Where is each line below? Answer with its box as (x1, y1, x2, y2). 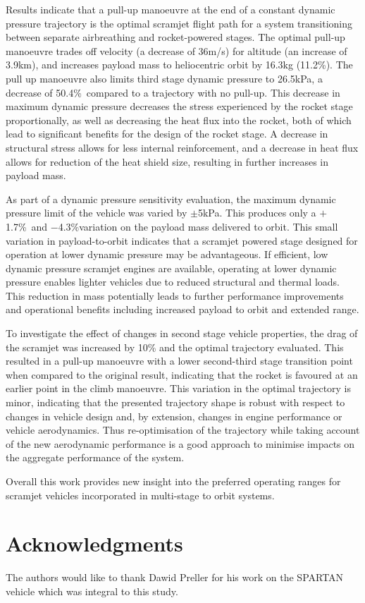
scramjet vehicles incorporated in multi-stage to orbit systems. (6, 487, 275, 502)
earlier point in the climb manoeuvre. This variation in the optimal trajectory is (6, 381, 352, 396)
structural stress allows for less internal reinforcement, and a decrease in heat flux (6, 140, 359, 154)
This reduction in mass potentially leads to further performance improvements (6, 288, 344, 303)
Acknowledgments (6, 529, 183, 558)
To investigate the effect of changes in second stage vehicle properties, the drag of (6, 326, 358, 341)
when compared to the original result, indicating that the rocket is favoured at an (6, 367, 358, 382)
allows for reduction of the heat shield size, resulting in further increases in (6, 154, 329, 169)
